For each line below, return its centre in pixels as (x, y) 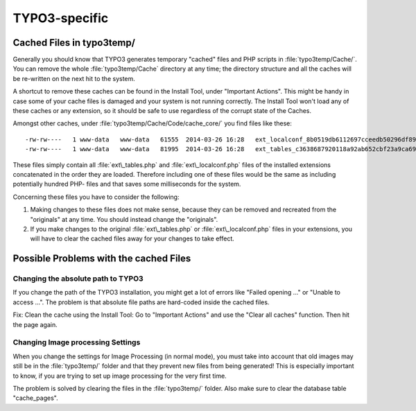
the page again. (35, 324)
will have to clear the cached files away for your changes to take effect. (132, 238)
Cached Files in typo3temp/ (74, 43)
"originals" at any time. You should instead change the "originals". (124, 219)
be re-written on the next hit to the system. (74, 78)
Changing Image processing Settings (77, 342)
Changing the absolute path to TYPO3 (78, 279)
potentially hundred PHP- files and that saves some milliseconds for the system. (127, 184)
